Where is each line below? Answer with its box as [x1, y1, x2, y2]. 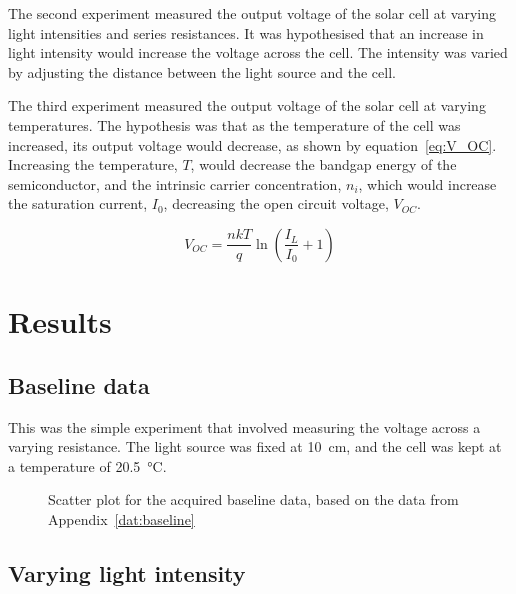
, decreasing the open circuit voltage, [163, 193, 389, 214]
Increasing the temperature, [8, 154, 178, 175]
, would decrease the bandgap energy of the [190, 154, 457, 175]
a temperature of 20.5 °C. [8, 455, 167, 476]
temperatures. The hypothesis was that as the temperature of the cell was [8, 114, 461, 135]
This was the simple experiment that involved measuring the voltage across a [8, 416, 481, 437]
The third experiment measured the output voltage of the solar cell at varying [8, 95, 486, 116]
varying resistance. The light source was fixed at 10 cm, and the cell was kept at [8, 436, 502, 457]
